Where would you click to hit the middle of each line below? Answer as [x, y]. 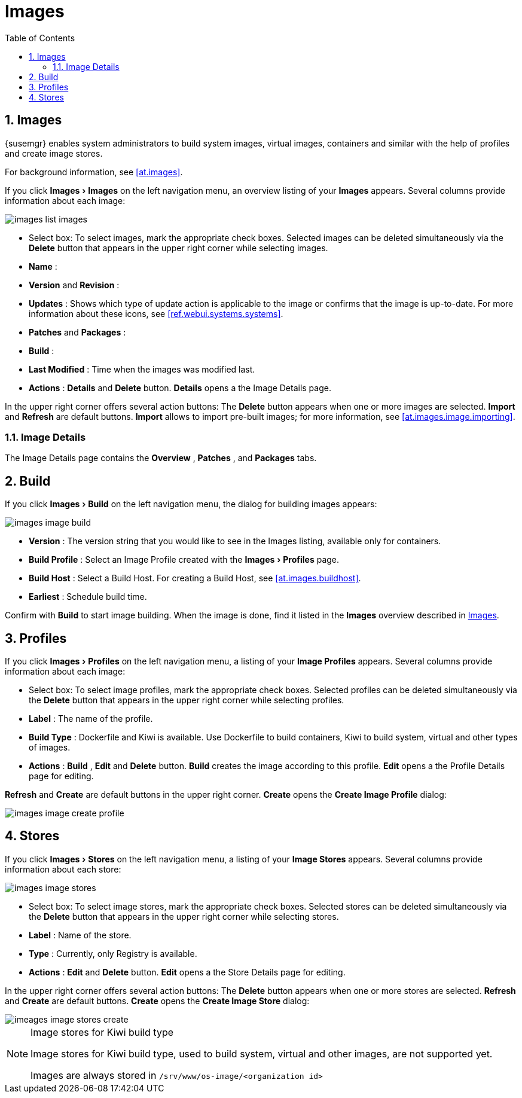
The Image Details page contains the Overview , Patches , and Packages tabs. [161, 458]
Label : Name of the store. [80, 935]
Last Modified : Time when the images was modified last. [142, 369]
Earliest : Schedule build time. [88, 597]
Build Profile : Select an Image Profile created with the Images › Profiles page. [184, 560]
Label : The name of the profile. [91, 719]
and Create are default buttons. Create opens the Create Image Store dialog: [157, 1001]
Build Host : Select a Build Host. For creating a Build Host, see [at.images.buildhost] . [195, 578]
